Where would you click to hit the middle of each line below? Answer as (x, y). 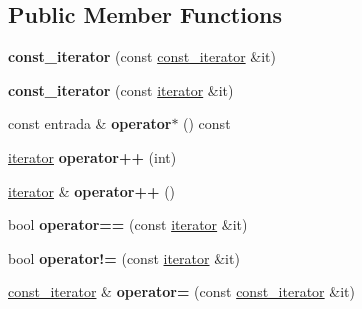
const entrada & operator (90, 123)
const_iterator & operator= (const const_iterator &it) (181, 291)
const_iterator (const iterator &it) (121, 89)
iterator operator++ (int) (92, 156)
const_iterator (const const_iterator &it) (142, 56)
